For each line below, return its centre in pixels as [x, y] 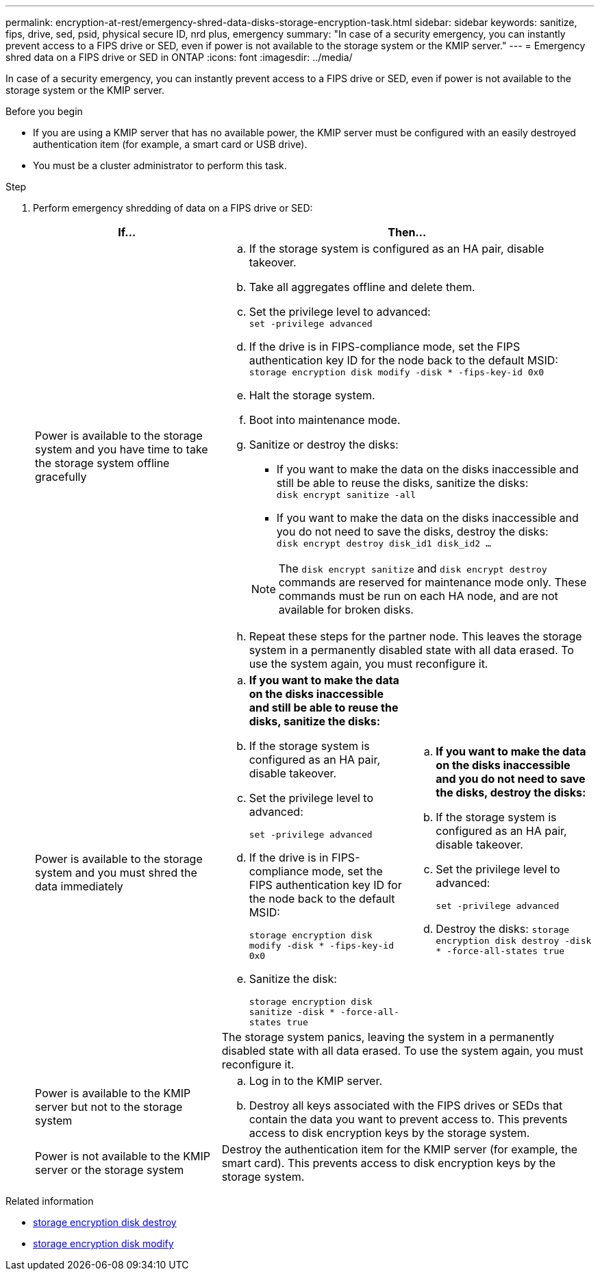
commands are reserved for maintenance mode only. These [433, 582]
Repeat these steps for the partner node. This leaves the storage [415, 636]
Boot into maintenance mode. [325, 420]
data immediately [79, 886]
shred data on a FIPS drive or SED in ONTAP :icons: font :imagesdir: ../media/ [179, 57]
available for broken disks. [346, 610]
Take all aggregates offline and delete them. [362, 287]
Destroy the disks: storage [503, 929]
